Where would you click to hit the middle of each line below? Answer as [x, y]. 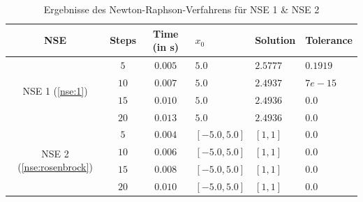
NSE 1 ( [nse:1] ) [55, 91]
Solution [275, 40]
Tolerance [329, 40]
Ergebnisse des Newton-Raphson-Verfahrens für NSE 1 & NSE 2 [181, 9]
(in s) [166, 47]
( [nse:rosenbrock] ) [55, 167]
